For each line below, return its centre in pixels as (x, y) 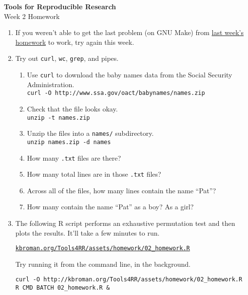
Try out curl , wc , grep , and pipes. (67, 58)
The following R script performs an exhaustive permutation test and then (125, 223)
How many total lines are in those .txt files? (94, 174)
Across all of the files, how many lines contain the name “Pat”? (122, 190)
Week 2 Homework (32, 16)
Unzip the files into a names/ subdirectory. (90, 133)
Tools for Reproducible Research (60, 6)
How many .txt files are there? (74, 157)
